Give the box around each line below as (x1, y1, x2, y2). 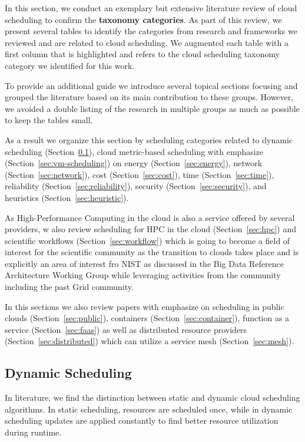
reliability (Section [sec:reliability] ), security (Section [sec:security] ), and (5, 180, 267, 192)
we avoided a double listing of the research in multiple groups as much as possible (5, 102, 300, 114)
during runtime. (5, 426, 62, 438)
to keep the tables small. (5, 114, 93, 126)
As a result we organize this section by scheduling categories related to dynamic (5, 133, 293, 146)
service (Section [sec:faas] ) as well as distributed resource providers (5, 323, 247, 335)
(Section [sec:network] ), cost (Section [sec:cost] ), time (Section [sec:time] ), (5, 168, 274, 180)
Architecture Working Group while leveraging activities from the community (5, 269, 281, 281)
